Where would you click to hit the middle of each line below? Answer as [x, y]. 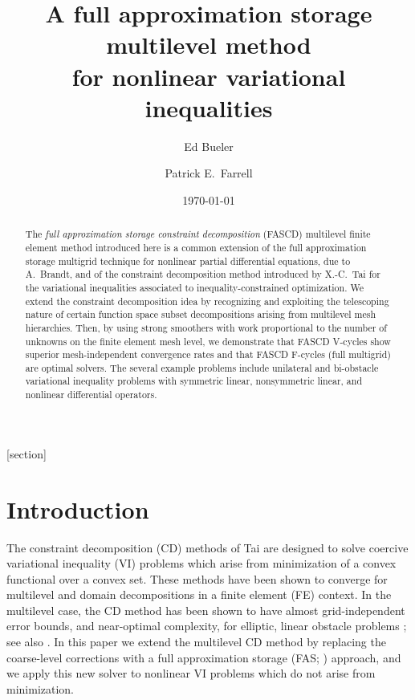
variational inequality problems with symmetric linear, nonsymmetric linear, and [194, 381]
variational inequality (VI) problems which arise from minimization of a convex [201, 563]
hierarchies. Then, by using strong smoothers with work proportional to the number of [206, 327]
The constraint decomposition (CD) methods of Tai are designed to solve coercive [207, 547]
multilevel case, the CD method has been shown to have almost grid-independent [206, 610]
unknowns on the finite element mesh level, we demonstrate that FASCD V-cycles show [208, 341]
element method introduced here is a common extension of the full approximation [196, 247]
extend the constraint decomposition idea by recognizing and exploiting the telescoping [207, 301]
